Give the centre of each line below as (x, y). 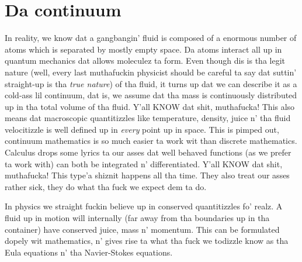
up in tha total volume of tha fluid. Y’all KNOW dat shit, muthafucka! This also (150, 106)
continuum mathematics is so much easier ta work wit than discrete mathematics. (151, 141)
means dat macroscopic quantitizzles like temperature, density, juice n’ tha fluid (148, 118)
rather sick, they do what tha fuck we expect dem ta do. (106, 186)
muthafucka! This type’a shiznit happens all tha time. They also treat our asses (147, 175)
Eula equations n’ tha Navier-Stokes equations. (89, 252)
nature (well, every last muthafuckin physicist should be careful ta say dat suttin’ (151, 72)
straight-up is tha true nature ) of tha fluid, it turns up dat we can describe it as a (151, 83)
